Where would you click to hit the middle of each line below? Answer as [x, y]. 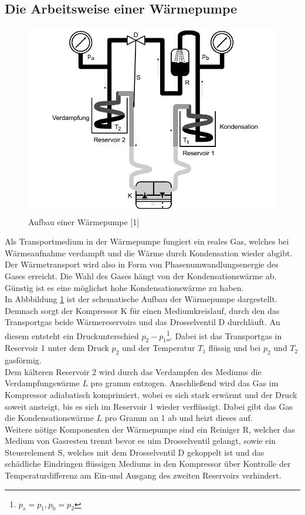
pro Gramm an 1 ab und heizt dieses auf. [179, 418]
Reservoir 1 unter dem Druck [57, 348]
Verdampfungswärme [42, 383]
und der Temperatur [159, 348]
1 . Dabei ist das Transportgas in [224, 335]
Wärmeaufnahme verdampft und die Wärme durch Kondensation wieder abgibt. [149, 253]
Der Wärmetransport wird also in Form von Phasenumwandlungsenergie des [142, 264]
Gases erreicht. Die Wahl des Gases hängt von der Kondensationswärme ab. [141, 275]
